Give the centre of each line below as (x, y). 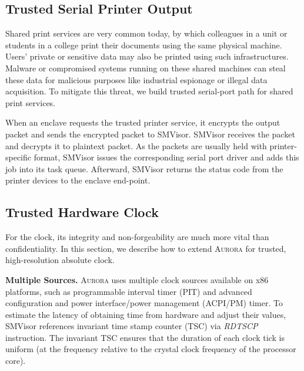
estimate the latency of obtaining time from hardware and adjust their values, (146, 314)
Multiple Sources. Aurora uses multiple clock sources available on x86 (137, 279)
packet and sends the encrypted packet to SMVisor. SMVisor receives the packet (150, 134)
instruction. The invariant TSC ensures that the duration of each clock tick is (145, 337)
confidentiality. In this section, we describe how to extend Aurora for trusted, (146, 248)
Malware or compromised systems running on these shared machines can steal (146, 68)
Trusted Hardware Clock (82, 212)
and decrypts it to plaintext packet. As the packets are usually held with (136, 145)
